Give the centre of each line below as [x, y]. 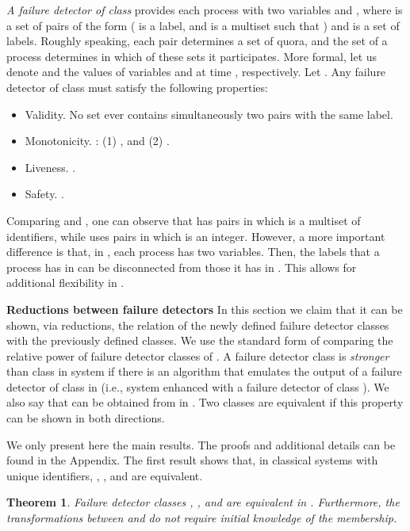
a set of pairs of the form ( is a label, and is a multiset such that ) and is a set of [203, 25]
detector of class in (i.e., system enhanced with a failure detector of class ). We [198, 386]
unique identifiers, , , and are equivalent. [105, 475]
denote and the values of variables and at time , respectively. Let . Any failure [196, 72]
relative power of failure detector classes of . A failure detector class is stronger [198, 355]
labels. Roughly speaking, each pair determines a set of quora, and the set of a [197, 41]
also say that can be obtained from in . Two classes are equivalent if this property [205, 402]
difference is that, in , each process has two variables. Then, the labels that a [193, 252]
